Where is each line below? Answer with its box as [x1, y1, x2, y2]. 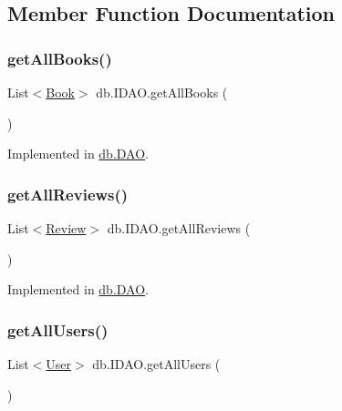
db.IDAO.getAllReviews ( [107, 219, 251, 237]
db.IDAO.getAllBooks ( [96, 83, 228, 101]
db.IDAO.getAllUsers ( [92, 354, 221, 373]
